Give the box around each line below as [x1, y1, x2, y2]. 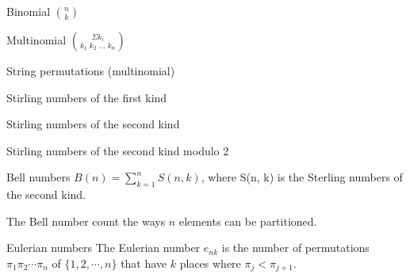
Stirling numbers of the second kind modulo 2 [6, 142, 229, 158]
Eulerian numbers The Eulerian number [6, 239, 201, 256]
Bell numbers [6, 169, 71, 185]
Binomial [6, 3, 51, 19]
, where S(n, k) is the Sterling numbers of [201, 169, 403, 185]
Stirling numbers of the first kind [6, 89, 167, 105]
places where [179, 254, 241, 271]
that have [121, 254, 167, 271]
